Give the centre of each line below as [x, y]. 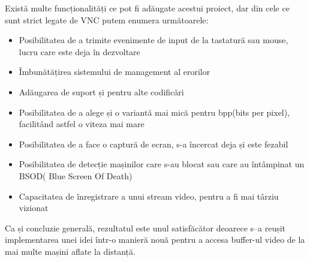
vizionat [34, 208]
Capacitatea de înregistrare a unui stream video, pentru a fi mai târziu [149, 196]
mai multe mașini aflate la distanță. [70, 251]
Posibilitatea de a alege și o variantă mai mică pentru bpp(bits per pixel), [154, 112]
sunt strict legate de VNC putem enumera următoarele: [107, 19]
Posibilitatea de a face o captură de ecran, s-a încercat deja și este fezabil [154, 144]
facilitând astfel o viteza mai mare [82, 124]
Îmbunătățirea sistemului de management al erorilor [115, 72]
